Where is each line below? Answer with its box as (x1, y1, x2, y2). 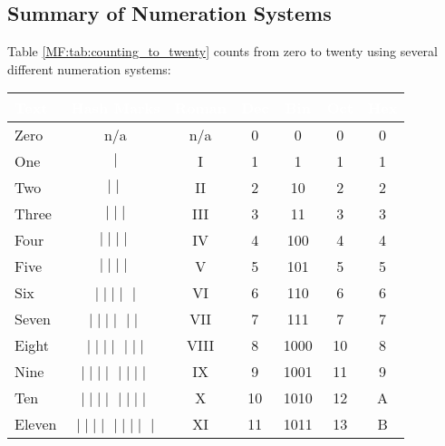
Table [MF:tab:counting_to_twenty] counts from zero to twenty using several (7, 42, 438, 61)
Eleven (15, 413, 57, 435)
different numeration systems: (7, 59, 171, 78)
